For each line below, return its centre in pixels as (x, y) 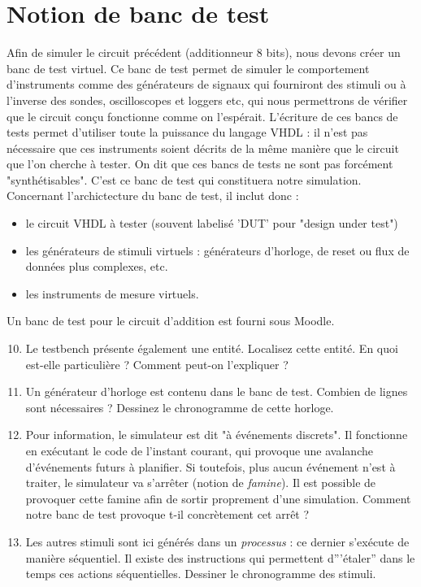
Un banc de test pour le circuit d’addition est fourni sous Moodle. (171, 321)
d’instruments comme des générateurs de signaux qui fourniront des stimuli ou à (206, 84)
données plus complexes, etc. (97, 266)
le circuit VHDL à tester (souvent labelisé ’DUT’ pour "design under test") (212, 223)
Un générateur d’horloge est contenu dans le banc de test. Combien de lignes (217, 391)
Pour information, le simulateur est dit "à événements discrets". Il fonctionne (217, 435)
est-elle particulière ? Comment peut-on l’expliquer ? (157, 364)
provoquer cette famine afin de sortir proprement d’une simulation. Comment (218, 498)
